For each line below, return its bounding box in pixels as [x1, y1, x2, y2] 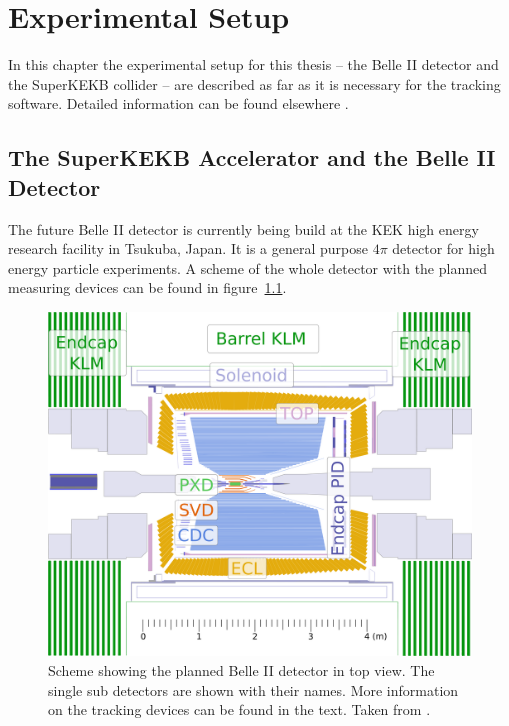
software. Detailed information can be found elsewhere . [8, 93, 349, 114]
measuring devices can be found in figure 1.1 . [8, 277, 287, 298]
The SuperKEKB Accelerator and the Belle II [8, 142, 496, 173]
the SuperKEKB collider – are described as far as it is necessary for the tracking [8, 73, 501, 94]
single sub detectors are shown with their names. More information [48, 679, 459, 700]
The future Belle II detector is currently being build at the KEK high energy [8, 218, 479, 239]
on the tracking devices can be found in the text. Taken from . [48, 699, 431, 720]
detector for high [392, 238, 495, 259]
